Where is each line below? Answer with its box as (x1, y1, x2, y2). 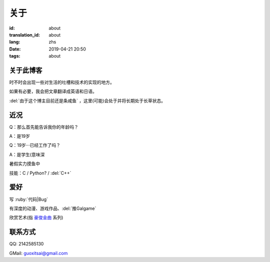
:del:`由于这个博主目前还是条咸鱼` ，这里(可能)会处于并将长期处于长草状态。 (9, 98, 166, 104)
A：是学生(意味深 (9, 151, 45, 157)
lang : (9, 39, 20, 45)
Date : (9, 46, 21, 52)
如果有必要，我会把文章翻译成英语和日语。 (9, 88, 97, 95)
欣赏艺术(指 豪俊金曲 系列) (9, 214, 63, 220)
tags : (9, 53, 20, 59)
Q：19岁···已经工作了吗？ (9, 142, 61, 148)
